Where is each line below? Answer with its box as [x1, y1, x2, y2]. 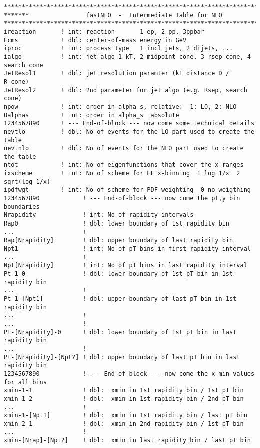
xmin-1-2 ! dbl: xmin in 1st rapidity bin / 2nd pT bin [4, 395, 244, 402]
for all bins [4, 378, 47, 386]
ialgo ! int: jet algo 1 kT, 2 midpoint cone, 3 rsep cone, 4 [4, 53, 251, 60]
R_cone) [4, 78, 29, 85]
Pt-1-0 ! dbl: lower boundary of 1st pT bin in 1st [4, 270, 233, 277]
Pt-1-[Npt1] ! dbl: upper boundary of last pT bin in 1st [4, 295, 237, 302]
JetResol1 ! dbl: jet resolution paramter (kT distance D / [4, 70, 230, 77]
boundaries [4, 203, 40, 210]
